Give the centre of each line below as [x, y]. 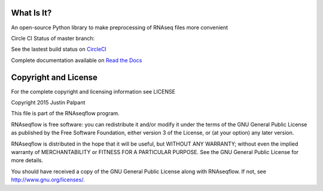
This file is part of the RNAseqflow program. [65, 113]
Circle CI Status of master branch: [53, 38]
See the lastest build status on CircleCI [59, 49]
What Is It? [31, 13]
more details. [27, 161]
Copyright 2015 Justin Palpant [48, 102]
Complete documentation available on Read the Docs [77, 60]
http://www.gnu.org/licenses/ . [48, 180]
